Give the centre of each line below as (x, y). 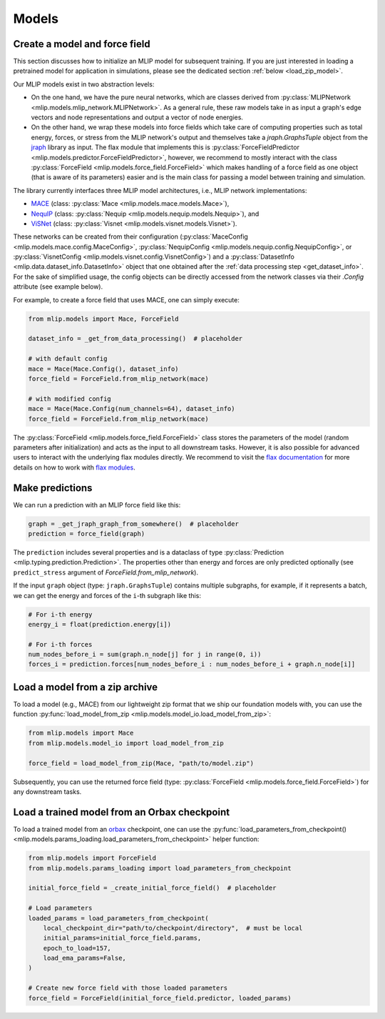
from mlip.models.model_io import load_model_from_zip (126, 743)
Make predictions (53, 488)
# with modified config (70, 399)
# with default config (68, 359)
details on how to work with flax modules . (74, 467)
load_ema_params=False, (84, 958)
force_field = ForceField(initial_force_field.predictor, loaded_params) (160, 998)
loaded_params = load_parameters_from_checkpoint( (119, 918)
